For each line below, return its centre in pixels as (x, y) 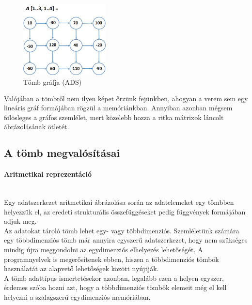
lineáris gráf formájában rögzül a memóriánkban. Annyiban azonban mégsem (118, 108)
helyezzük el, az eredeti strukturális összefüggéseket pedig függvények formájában (125, 211)
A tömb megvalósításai (62, 153)
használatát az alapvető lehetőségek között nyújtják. (81, 268)
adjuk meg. (20, 221)
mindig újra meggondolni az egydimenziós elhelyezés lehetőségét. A (103, 250)
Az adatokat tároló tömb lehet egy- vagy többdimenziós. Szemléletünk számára (122, 230)
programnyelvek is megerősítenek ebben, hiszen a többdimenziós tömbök (111, 259)
